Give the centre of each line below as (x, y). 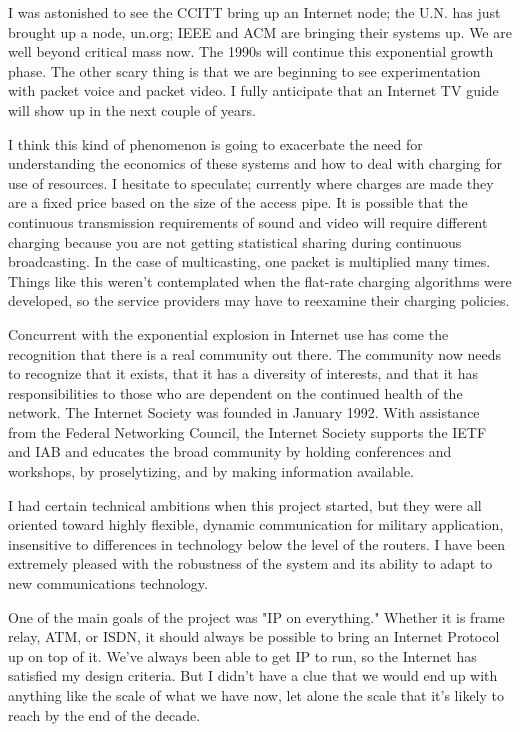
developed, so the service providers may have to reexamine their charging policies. (259, 300)
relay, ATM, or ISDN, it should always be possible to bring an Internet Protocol (254, 636)
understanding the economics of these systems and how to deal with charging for (255, 163)
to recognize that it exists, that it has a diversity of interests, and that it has (243, 373)
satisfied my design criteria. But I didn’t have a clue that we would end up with (253, 675)
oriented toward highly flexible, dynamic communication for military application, (256, 524)
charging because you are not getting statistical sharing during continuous (235, 241)
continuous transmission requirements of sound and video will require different (248, 221)
